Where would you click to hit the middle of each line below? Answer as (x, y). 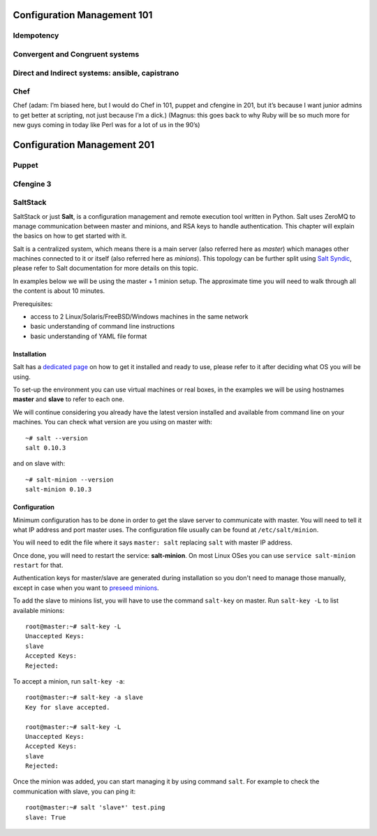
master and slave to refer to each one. (69, 399)
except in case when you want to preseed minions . (86, 588)
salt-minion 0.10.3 (59, 490)
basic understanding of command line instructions (103, 326)
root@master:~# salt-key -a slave (84, 698)
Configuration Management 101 (83, 15)
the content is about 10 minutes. (59, 291)
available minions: (39, 610)
